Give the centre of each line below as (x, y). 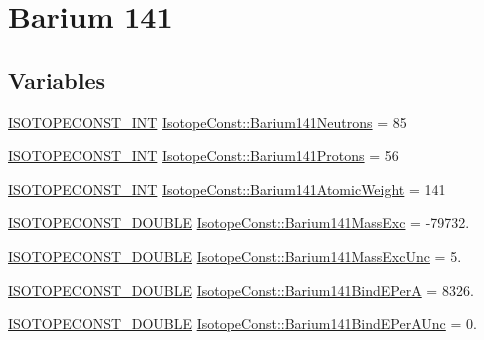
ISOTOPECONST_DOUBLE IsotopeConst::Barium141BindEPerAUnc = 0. (242, 323)
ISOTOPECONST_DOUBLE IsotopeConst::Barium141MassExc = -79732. (239, 222)
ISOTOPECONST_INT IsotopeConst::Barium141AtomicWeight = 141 (227, 188)
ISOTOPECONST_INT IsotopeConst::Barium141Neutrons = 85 (207, 121)
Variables (57, 79)
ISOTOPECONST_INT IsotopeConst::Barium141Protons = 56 (203, 155)
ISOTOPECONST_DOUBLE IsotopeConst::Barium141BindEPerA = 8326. (241, 289)
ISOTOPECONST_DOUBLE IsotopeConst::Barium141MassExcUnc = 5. (235, 255)
